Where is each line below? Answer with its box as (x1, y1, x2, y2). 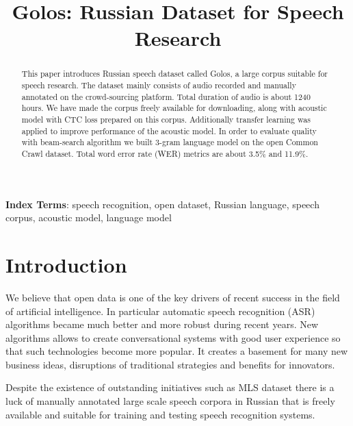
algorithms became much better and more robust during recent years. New (5, 317, 319, 331)
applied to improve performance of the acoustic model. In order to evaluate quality (21, 125, 317, 136)
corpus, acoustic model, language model (5, 210, 172, 225)
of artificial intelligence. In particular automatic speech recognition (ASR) (5, 303, 315, 318)
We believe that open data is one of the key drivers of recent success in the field (5, 290, 340, 304)
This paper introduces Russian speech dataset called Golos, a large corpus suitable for (21, 68, 328, 79)
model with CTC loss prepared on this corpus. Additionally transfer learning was (21, 113, 311, 125)
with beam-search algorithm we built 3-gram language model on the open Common (21, 136, 318, 148)
